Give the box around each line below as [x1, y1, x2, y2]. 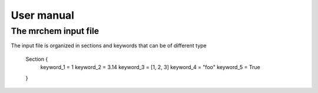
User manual [11, 9, 75, 22]
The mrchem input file [11, 26, 100, 36]
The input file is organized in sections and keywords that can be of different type [11, 42, 207, 49]
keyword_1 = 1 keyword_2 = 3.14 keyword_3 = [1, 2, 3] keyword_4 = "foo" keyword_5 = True [40, 64, 260, 71]
